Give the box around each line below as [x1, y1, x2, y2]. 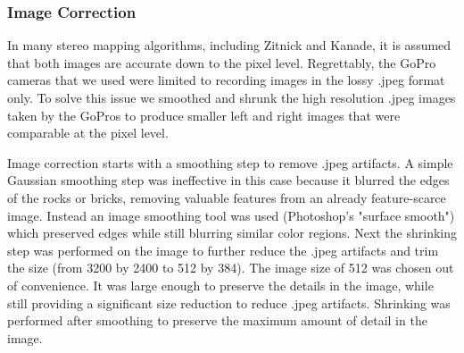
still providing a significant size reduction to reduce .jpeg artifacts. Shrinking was [7, 293, 451, 312]
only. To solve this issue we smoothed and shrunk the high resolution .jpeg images [7, 88, 456, 106]
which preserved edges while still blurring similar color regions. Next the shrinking [7, 223, 458, 242]
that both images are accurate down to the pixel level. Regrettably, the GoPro [7, 53, 436, 71]
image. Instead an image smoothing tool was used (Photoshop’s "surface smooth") [7, 206, 455, 224]
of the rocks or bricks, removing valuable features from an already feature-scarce [7, 188, 446, 206]
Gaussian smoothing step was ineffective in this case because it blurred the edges [7, 171, 450, 189]
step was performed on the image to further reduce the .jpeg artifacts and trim [7, 240, 439, 259]
